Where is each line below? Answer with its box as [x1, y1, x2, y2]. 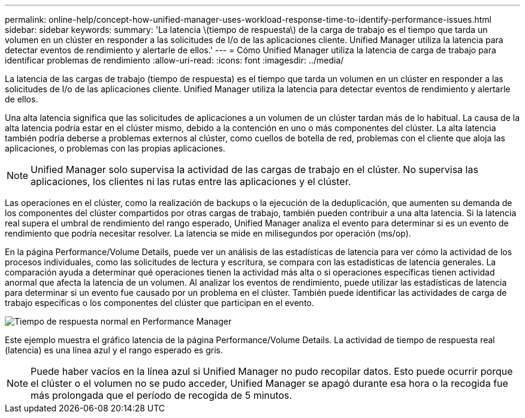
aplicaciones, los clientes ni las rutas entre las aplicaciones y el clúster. [31, 175, 351, 187]
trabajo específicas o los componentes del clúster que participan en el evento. [5, 298, 315, 308]
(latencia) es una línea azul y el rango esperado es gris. [5, 345, 223, 355]
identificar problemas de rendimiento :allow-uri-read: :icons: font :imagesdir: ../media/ [5, 55, 344, 65]
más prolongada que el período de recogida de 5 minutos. [31, 389, 292, 401]
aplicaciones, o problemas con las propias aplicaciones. [5, 143, 225, 153]
